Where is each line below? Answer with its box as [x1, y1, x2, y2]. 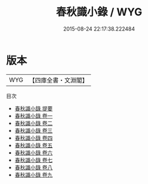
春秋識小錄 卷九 [14, 171, 53, 178]
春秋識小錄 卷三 [14, 127, 53, 134]
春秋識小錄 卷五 [14, 142, 53, 149]
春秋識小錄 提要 [14, 104, 53, 112]
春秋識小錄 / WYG [55, 5, 143, 19]
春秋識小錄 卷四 [14, 134, 53, 142]
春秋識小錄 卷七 [14, 156, 53, 163]
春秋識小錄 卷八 [14, 163, 53, 171]
